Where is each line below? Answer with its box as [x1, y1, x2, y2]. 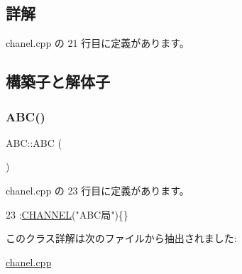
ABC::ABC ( [6, 135, 62, 150]
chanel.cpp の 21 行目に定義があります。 [6, 35, 189, 50]
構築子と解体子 [6, 70, 110, 92]
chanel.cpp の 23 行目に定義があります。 [6, 182, 189, 197]
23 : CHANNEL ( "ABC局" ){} [6, 207, 128, 221]
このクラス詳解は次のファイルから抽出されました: [6, 231, 237, 246]
